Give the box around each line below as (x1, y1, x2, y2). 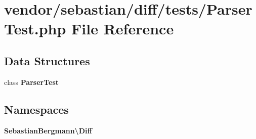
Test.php (4, 18, 66, 39)
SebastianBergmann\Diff (4, 125, 92, 135)
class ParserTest (4, 76, 59, 87)
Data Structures (4, 53, 90, 68)
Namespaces (4, 101, 69, 117)
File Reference (71, 18, 174, 39)
